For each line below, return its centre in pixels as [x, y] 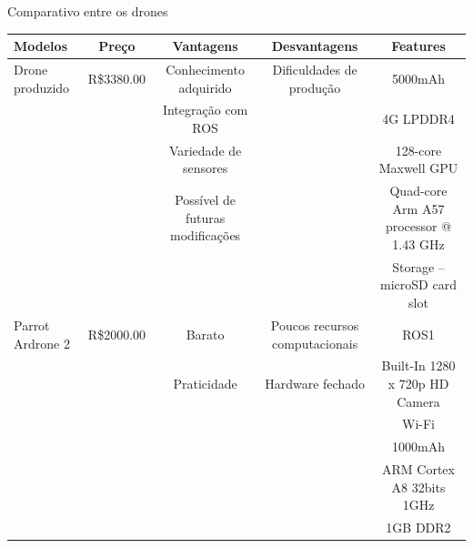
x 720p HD [418, 383]
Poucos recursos [315, 325]
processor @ [418, 226]
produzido [42, 87]
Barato [205, 334]
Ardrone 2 [42, 343]
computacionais [315, 343]
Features [418, 46]
